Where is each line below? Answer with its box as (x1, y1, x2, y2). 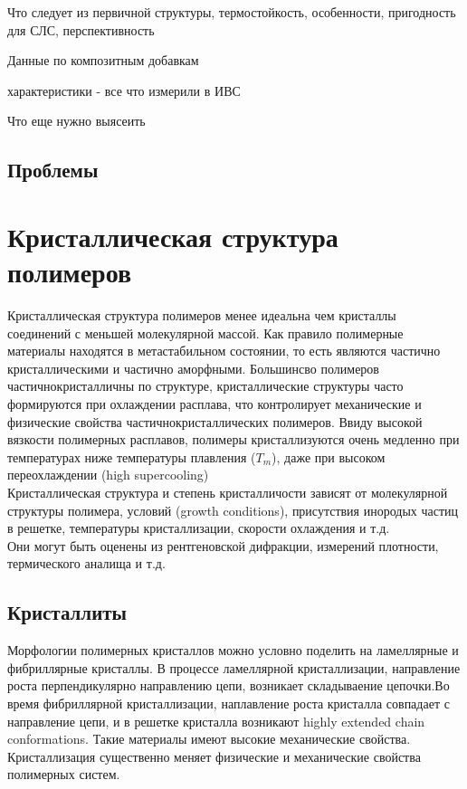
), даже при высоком (272, 447, 386, 466)
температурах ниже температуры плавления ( (7, 447, 256, 466)
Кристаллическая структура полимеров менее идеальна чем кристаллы (7, 306, 396, 325)
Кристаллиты (7, 598, 127, 626)
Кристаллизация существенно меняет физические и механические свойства (7, 746, 421, 765)
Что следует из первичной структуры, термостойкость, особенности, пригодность (7, 3, 456, 21)
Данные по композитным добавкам (7, 51, 199, 70)
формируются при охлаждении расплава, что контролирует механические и (7, 394, 422, 414)
